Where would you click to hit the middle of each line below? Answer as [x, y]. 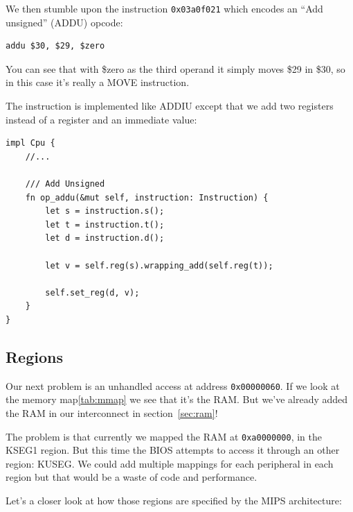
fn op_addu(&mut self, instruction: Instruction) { [147, 197]
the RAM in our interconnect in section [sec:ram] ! [112, 412]
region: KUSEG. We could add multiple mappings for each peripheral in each [170, 463]
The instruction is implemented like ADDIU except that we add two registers [170, 106]
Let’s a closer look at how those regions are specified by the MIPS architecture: [174, 501]
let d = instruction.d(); [105, 238]
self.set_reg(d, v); [92, 292]
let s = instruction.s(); [105, 211]
